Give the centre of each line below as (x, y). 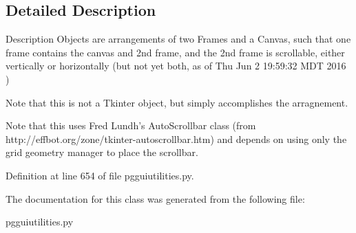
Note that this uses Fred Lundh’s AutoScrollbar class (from (131, 125)
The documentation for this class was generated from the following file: (155, 198)
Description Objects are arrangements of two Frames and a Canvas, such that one (178, 39)
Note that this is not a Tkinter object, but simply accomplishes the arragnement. (177, 102)
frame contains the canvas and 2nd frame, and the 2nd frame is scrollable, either (175, 52)
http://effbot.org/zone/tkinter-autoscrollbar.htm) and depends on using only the (176, 138)
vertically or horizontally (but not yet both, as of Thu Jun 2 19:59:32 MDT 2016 (176, 66)
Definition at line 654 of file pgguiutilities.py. (100, 175)
